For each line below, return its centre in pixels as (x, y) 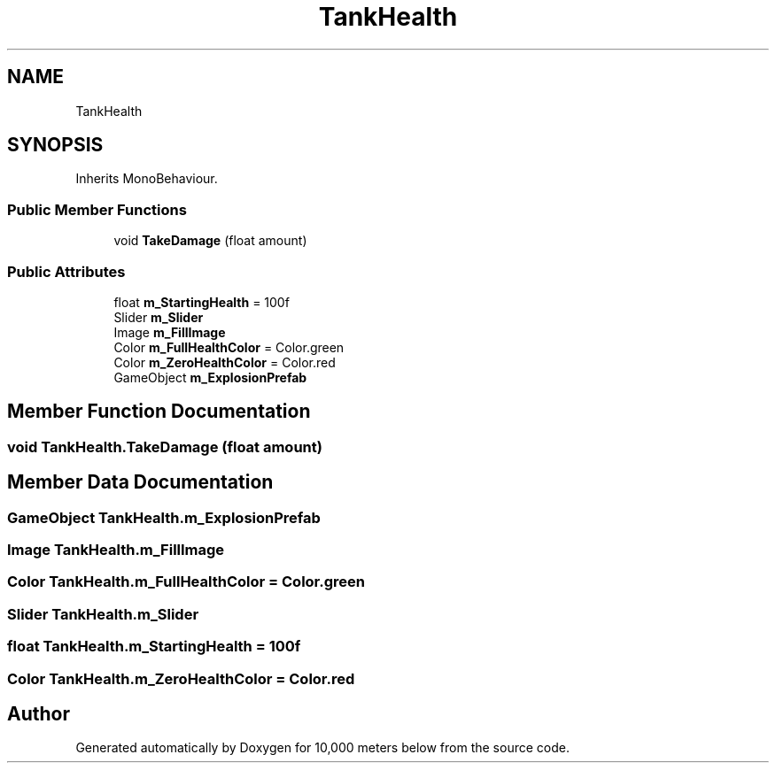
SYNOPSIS (55, 145)
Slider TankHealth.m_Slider (103, 614)
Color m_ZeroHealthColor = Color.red (225, 362)
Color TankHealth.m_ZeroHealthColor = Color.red (181, 678)
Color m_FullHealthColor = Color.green (229, 347)
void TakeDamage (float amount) (210, 241)
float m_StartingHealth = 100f (202, 302)
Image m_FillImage (170, 332)
